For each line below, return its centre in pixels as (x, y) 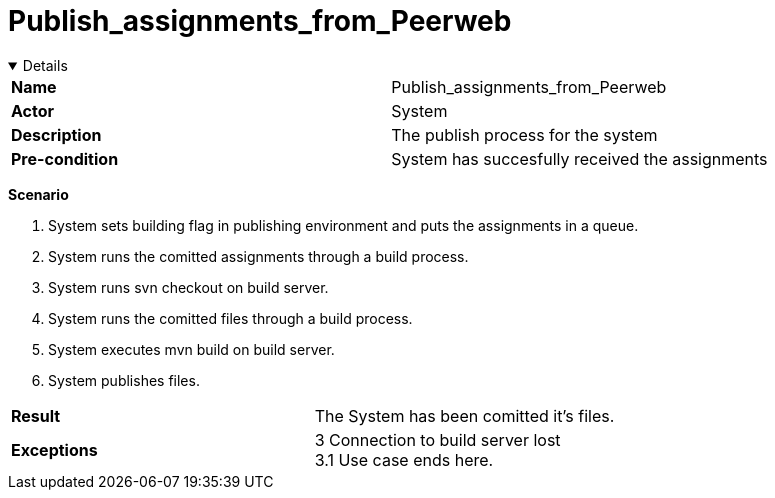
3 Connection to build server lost (437, 439)
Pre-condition (65, 158)
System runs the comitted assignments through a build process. (258, 256)
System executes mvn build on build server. (191, 349)
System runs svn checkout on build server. (188, 287)
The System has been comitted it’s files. (464, 415)
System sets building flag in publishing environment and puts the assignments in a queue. (343, 225)
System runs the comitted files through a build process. (230, 318)
